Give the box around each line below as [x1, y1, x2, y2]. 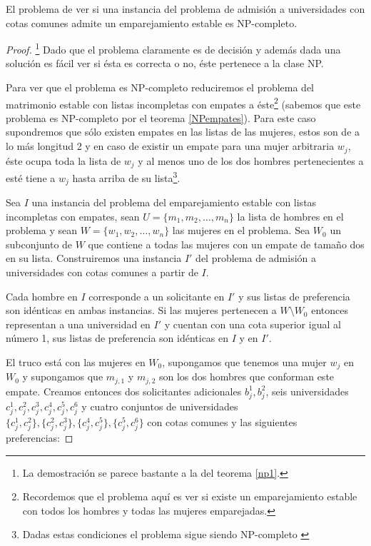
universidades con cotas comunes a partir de [6, 265, 198, 280]
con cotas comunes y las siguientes [147, 414, 298, 429]
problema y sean [6, 223, 78, 238]
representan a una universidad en [6, 316, 151, 331]
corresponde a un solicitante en [88, 288, 225, 303]
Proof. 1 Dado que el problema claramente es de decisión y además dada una [6, 40, 341, 56]
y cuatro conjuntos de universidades [81, 398, 238, 413]
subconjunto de [6, 236, 73, 251]
